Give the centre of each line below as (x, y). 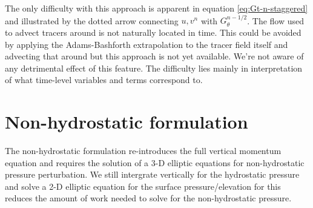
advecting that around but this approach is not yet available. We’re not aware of (154, 56)
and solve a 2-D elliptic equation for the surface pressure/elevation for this (143, 186)
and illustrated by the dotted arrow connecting (92, 20)
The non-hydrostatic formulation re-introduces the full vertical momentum (143, 151)
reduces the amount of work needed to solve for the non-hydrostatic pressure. (148, 198)
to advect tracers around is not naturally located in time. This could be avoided (153, 32)
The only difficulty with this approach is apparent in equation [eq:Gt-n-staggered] (156, 8)
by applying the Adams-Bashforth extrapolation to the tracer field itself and (147, 44)
